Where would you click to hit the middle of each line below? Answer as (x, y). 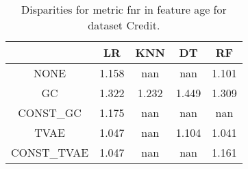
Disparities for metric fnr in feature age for (124, 9)
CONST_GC (50, 113)
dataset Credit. (124, 25)
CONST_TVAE (50, 152)
